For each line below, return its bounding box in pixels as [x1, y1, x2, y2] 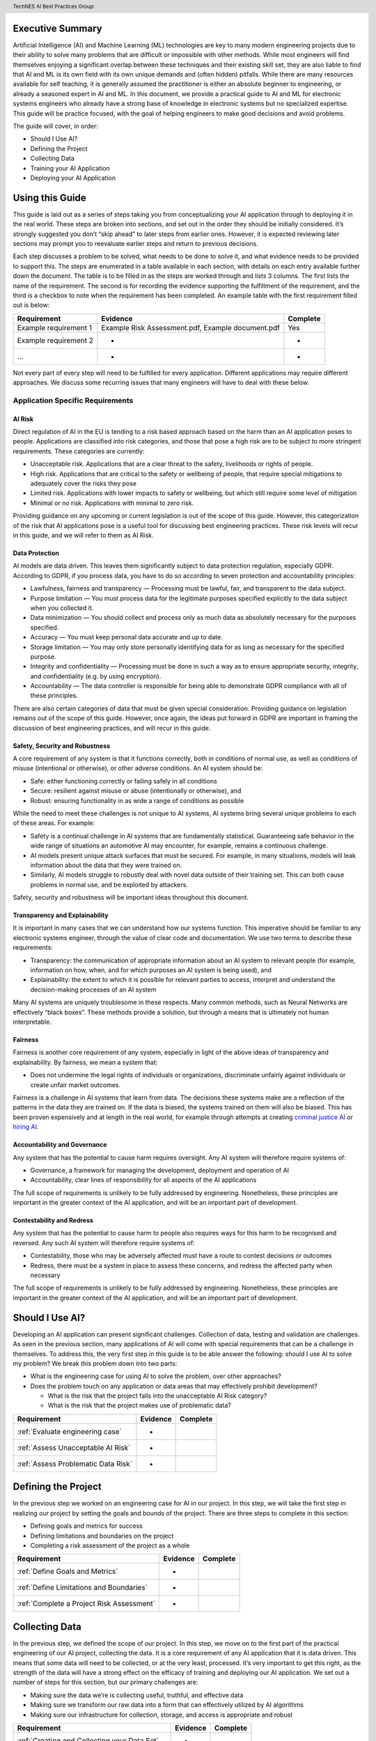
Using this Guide [13, 192, 86, 203]
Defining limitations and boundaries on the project [30, 1531, 174, 1540]
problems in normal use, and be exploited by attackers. [30, 880, 188, 889]
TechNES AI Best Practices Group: [13, 3, 95, 10]
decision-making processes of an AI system [30, 985, 157, 994]
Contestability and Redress [13, 1216, 94, 1225]
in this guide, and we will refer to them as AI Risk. [13, 531, 155, 539]
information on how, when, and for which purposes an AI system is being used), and [30, 966, 272, 974]
